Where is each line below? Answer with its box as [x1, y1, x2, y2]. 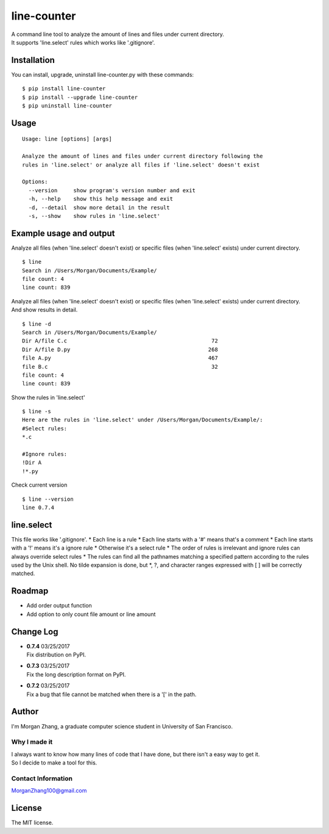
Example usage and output [11, 228, 115, 238]
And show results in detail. [11, 306, 78, 314]
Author [11, 706, 39, 717]
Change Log [11, 626, 58, 637]
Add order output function [26, 602, 93, 609]
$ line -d [22, 321, 51, 327]
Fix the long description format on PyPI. [26, 670, 126, 678]
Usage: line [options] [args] [22, 136, 113, 143]
